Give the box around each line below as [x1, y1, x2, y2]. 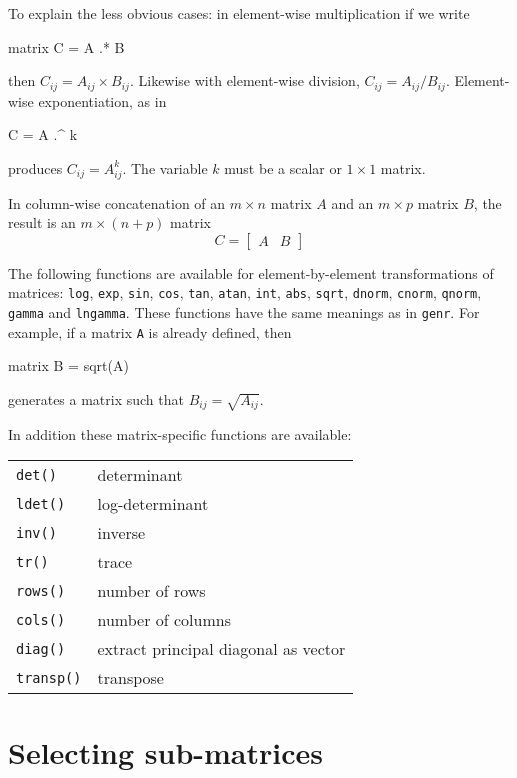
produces [8, 157, 63, 178]
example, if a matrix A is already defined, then [8, 321, 292, 342]
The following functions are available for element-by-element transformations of [8, 262, 494, 283]
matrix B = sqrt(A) [8, 355, 129, 376]
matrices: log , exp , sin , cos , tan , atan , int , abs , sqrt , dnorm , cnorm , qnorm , [8, 282, 482, 303]
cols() [16, 611, 66, 628]
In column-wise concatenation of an [8, 192, 226, 213]
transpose [97, 666, 164, 690]
